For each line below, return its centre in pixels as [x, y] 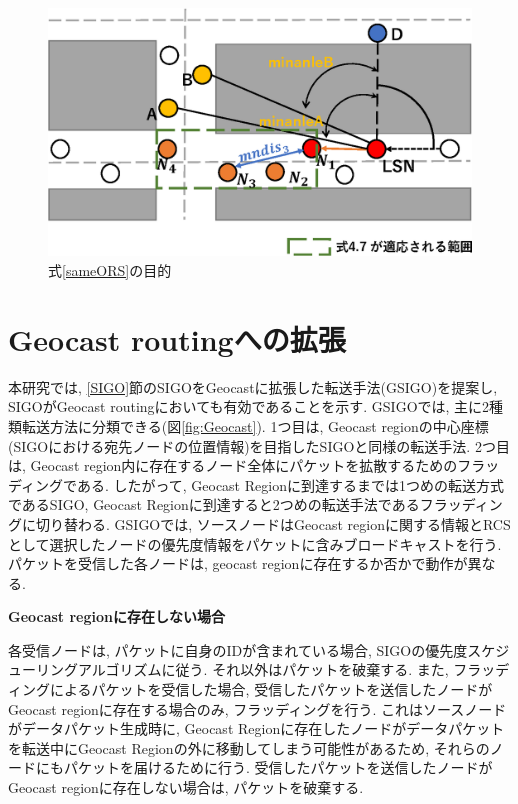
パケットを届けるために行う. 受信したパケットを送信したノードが [278, 767]
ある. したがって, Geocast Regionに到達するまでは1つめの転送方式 [290, 484]
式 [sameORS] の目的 [110, 270]
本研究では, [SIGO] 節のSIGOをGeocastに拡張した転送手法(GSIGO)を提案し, [253, 386]
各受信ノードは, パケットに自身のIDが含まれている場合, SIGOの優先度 [238, 649]
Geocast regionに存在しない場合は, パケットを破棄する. [186, 787]
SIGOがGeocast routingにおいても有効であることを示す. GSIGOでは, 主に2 [249, 406]
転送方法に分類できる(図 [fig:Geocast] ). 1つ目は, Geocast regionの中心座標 [255, 425]
